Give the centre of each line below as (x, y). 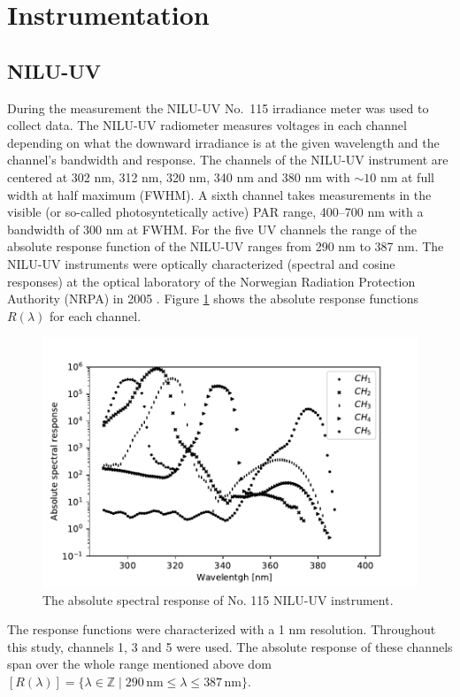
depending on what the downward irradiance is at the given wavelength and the (223, 142)
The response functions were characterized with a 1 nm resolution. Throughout (222, 629)
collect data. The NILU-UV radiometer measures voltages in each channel (207, 125)
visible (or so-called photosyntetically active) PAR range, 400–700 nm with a (215, 212)
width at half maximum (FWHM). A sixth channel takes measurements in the (219, 194)
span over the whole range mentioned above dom (139, 664)
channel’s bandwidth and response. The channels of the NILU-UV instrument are (228, 160)
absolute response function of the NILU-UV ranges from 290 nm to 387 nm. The (226, 246)
